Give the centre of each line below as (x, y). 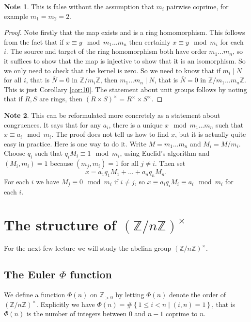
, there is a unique (136, 124)
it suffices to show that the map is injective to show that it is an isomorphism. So (125, 60)
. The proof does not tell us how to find (110, 134)
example (16, 16)
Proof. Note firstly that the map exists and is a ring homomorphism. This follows (125, 32)
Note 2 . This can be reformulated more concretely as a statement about (112, 115)
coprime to (181, 314)
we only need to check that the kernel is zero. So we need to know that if (112, 70)
